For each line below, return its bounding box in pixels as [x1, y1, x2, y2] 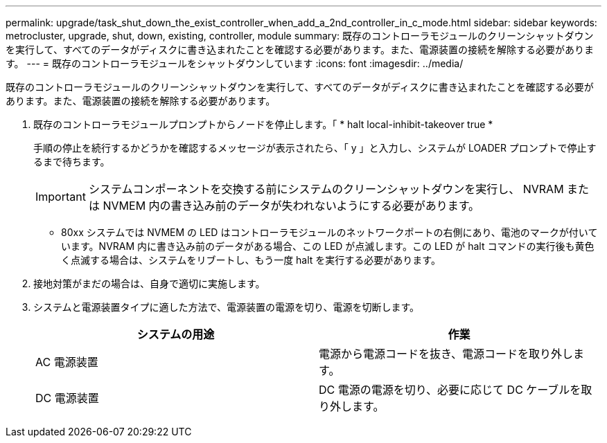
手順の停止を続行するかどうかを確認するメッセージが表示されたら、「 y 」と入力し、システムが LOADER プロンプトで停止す [33, 142, 597, 154]
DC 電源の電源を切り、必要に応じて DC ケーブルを [319, 383, 581, 397]
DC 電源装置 [35, 391, 99, 405]
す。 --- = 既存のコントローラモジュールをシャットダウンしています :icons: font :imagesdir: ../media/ [6, 57, 464, 69]
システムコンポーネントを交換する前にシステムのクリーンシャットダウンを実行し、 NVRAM [88, 182, 564, 196]
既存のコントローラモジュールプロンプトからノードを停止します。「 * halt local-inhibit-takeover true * [33, 118, 493, 130]
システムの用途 [137, 327, 215, 341]
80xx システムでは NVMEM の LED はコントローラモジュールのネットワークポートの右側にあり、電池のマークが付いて [61, 226, 598, 238]
